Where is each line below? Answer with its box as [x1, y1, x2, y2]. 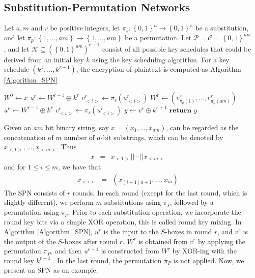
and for [4, 162, 26, 172]
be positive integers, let [50, 23, 120, 33]
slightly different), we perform [4, 197, 94, 207]
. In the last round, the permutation [53, 255, 162, 265]
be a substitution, [195, 23, 249, 33]
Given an [4, 122, 31, 132]
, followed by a [170, 197, 214, 207]
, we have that [58, 162, 101, 172]
